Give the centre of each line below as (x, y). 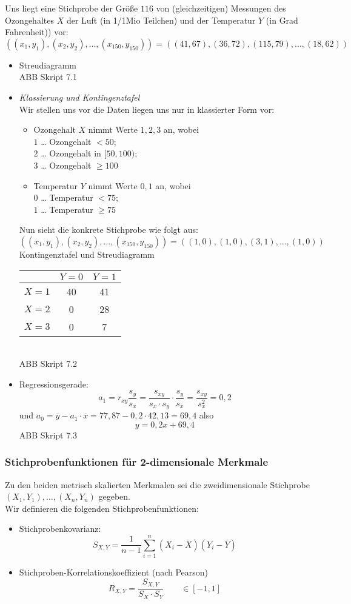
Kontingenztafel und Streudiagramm (87, 254)
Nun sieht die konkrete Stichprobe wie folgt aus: (109, 230)
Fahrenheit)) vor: (37, 32)
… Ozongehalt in (71, 153)
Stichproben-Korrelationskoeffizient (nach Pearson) (114, 572)
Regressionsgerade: (54, 384)
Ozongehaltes (29, 20)
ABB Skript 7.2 (48, 364)
